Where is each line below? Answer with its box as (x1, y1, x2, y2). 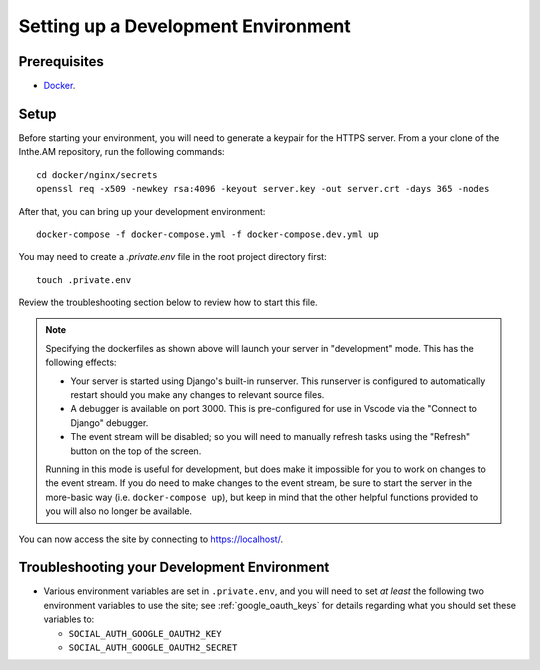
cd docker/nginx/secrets (36, 169, 158, 180)
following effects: (45, 356, 117, 369)
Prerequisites (18, 53, 104, 70)
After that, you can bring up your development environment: (18, 205, 266, 217)
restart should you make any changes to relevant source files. (70, 389, 325, 401)
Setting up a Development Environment (18, 15, 352, 37)
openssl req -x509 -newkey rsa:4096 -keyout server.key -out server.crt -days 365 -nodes (36, 183, 490, 195)
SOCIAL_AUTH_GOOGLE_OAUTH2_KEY (68, 628, 222, 639)
